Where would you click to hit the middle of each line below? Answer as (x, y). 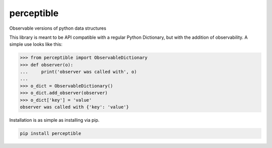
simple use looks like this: (36, 44)
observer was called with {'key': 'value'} (75, 107)
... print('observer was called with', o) (78, 72)
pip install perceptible (51, 134)
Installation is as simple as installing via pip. (54, 120)
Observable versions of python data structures (58, 28)
